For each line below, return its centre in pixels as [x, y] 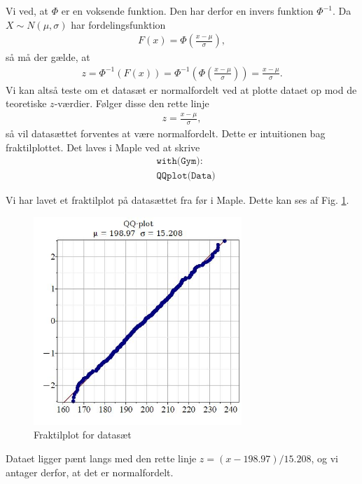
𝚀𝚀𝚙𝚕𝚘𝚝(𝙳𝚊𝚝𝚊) [186, 176]
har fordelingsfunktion [118, 24]
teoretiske [26, 103]
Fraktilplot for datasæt [83, 435]
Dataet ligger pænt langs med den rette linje [101, 458]
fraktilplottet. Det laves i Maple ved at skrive [103, 147]
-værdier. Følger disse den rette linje [132, 103]
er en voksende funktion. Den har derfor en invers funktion [187, 11]
